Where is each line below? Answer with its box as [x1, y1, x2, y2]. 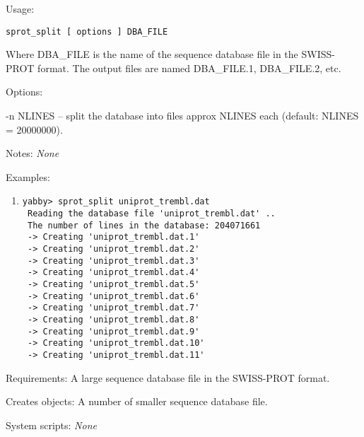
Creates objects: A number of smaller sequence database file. [6, 394, 268, 409]
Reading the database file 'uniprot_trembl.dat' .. [27, 209, 276, 219]
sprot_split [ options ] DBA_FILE [6, 26, 168, 37]
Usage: [6, 1, 35, 16]
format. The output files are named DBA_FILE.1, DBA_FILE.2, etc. [37, 60, 341, 75]
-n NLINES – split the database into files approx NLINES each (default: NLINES [6, 108, 359, 123]
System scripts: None [6, 417, 97, 432]
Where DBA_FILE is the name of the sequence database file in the [6, 47, 298, 62]
